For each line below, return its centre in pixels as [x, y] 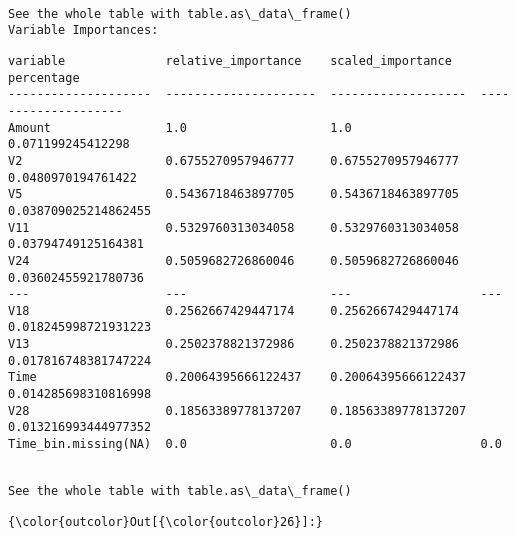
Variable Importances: [83, 30]
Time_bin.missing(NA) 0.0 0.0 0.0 [255, 444]
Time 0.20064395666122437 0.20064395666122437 [237, 377]
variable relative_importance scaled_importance [230, 60]
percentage [44, 77]
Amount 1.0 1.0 [180, 127]
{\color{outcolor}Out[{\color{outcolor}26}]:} [165, 522]
